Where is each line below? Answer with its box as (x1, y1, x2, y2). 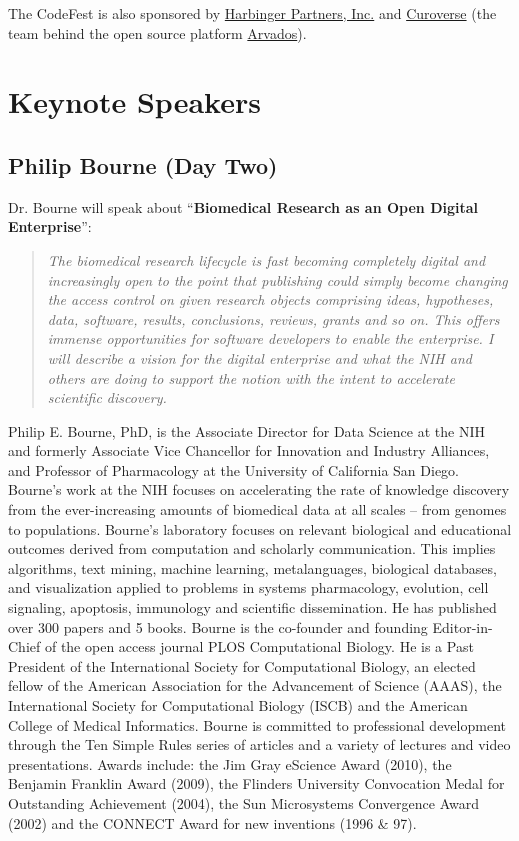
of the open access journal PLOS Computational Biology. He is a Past (44, 636, 474, 657)
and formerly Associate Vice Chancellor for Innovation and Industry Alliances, (8, 440, 490, 461)
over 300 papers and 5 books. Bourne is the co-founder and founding (8, 616, 428, 637)
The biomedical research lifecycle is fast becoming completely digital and (47, 249, 486, 270)
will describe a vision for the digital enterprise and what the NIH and (47, 347, 472, 368)
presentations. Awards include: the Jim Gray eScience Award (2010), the (8, 753, 452, 774)
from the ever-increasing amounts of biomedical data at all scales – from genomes (8, 499, 507, 520)
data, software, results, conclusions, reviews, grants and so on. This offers (47, 308, 500, 329)
